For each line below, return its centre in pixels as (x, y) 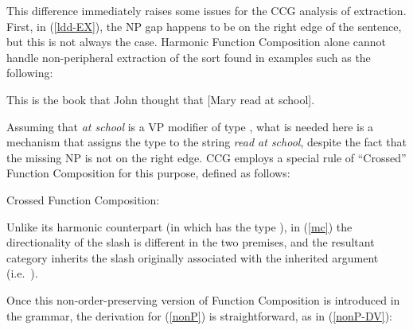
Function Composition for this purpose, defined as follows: (148, 173)
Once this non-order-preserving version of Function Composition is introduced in (203, 299)
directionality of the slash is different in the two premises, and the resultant (191, 242)
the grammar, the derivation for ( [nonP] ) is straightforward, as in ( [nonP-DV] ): (199, 315)
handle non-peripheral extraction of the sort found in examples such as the (189, 57)
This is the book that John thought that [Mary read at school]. (161, 99)
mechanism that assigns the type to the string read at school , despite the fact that (206, 142)
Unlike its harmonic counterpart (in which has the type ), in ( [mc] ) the (179, 226)
